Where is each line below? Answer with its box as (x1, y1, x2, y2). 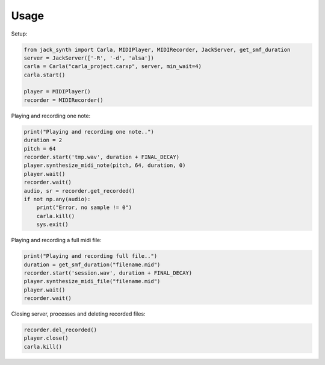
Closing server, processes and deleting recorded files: (11, 310, 146, 317)
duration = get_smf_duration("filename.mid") (23, 261, 161, 268)
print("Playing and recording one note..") (23, 128, 155, 135)
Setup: (11, 30, 28, 37)
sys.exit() (36, 221, 69, 228)
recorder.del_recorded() (23, 326, 97, 334)
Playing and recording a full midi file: (11, 237, 102, 244)
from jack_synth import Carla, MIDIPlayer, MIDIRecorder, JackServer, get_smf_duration (23, 46, 291, 53)
